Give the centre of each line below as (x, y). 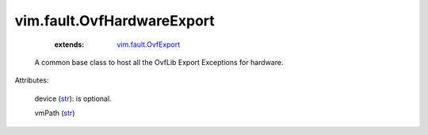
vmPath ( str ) (55, 113)
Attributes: (32, 80)
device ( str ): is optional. (73, 98)
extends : (69, 44)
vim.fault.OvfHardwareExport (115, 21)
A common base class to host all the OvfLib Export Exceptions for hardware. (159, 62)
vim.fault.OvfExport (149, 44)
